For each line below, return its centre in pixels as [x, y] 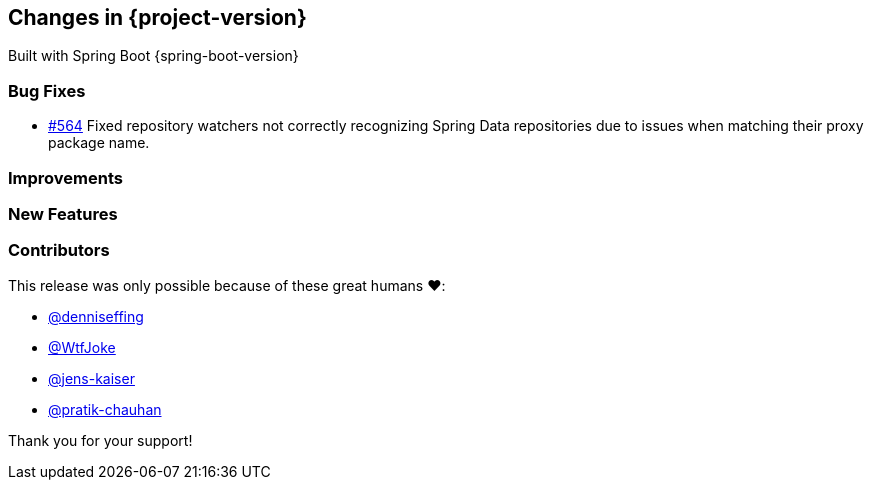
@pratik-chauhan [105, 409]
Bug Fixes [47, 90]
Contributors [59, 250]
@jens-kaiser [91, 378]
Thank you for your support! [100, 440]
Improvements [65, 177]
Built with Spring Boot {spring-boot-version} [153, 56]
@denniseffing [96, 316]
